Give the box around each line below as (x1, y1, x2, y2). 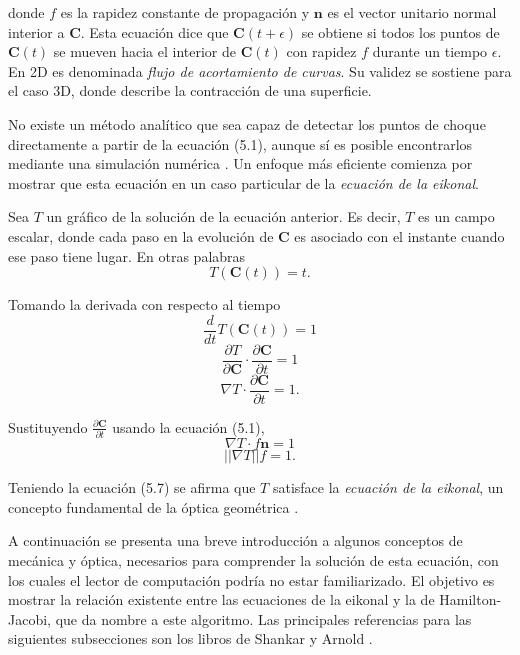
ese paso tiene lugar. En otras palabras (8, 245, 246, 266)
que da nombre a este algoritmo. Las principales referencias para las (55, 608, 472, 629)
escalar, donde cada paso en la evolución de (8, 225, 274, 246)
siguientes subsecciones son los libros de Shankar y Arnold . (8, 628, 373, 649)
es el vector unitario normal (327, 2, 497, 22)
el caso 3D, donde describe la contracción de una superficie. (8, 80, 372, 101)
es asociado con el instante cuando (294, 225, 505, 246)
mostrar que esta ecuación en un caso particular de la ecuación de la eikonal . (8, 172, 479, 193)
